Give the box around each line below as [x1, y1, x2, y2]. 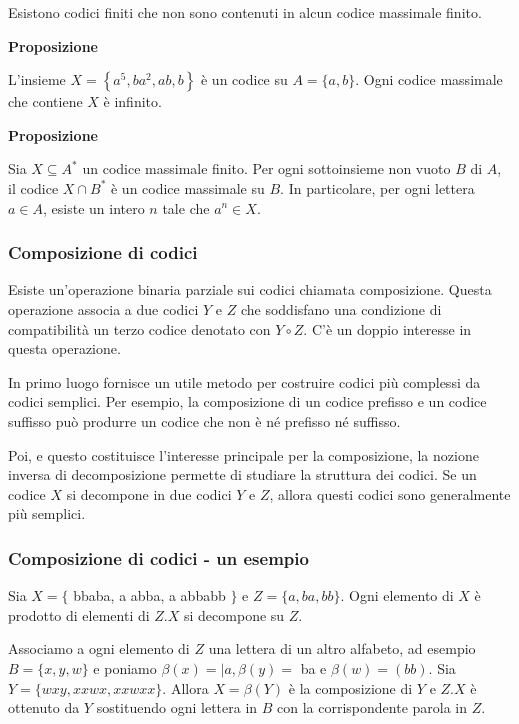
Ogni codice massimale [363, 69, 503, 90]
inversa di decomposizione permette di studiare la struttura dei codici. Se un [8, 464, 477, 485]
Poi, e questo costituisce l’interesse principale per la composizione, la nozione [8, 444, 479, 465]
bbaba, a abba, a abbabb [73, 585, 226, 606]
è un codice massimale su [110, 177, 265, 198]
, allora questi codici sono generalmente [269, 483, 511, 504]
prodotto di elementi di [8, 604, 150, 625]
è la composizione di [288, 677, 413, 698]
